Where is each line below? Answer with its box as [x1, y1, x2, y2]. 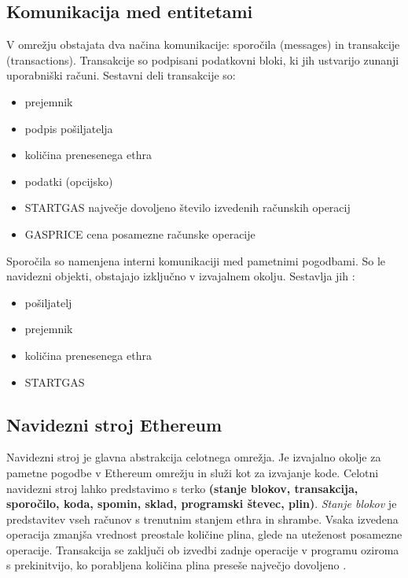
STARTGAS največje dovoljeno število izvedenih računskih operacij [24, 199, 351, 216]
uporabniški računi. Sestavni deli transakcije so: [6, 67, 236, 83]
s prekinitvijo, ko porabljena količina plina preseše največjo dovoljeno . [6, 557, 347, 573]
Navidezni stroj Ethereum [6, 412, 222, 436]
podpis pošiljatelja [24, 120, 113, 136]
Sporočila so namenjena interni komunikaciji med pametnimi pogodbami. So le [6, 252, 386, 269]
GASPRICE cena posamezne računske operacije [24, 225, 255, 242]
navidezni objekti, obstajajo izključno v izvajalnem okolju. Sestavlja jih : [6, 268, 355, 284]
